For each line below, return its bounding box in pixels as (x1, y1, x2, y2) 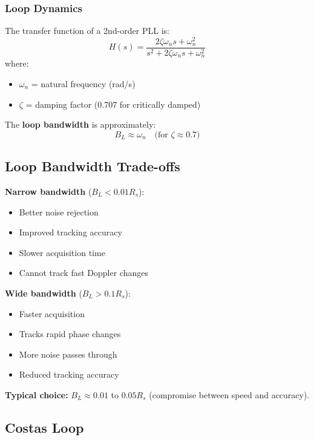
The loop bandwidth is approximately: (5, 118, 156, 131)
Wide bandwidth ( (5, 286, 82, 299)
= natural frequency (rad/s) (31, 77, 136, 90)
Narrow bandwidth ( (5, 185, 92, 197)
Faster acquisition (19, 307, 85, 320)
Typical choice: (5, 388, 68, 401)
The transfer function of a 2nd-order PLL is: (5, 24, 169, 37)
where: (5, 57, 29, 70)
